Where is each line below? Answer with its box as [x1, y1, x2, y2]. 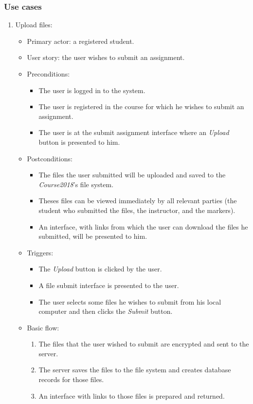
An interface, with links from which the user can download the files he [38, 221, 248, 231]
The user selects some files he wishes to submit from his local [38, 296, 221, 307]
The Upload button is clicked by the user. [38, 264, 162, 274]
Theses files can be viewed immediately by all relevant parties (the [38, 195, 237, 206]
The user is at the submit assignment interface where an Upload [38, 127, 229, 137]
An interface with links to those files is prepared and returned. [38, 390, 225, 401]
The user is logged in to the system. [38, 85, 145, 95]
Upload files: [15, 19, 53, 30]
